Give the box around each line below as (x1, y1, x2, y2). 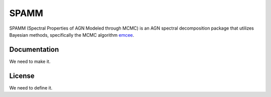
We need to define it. (9, 84, 53, 90)
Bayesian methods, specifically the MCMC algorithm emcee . (9, 32, 134, 38)
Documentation (9, 45, 59, 54)
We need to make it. (9, 58, 51, 64)
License (9, 71, 35, 80)
